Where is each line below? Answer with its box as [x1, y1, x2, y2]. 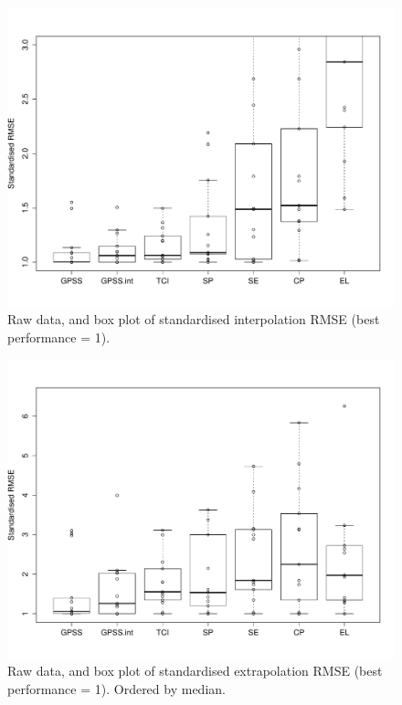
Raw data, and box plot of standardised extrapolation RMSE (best [7, 661, 383, 680]
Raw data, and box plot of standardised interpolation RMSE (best [7, 310, 380, 329]
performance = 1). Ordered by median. [7, 679, 226, 698]
